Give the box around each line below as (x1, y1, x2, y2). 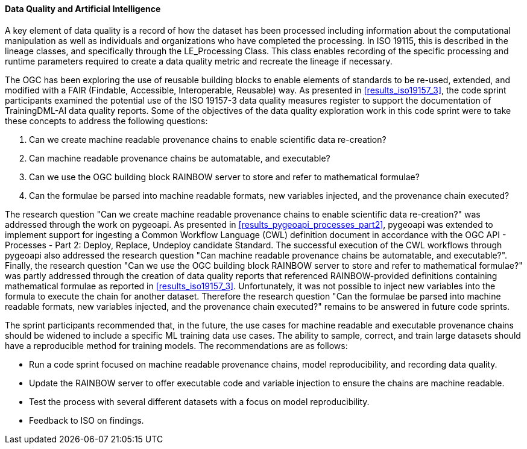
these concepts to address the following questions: (5, 115, 208, 126)
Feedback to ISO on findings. (29, 415, 144, 425)
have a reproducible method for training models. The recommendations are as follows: (5, 340, 348, 351)
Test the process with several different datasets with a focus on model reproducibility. (29, 396, 370, 407)
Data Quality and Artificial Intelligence (5, 4, 161, 14)
